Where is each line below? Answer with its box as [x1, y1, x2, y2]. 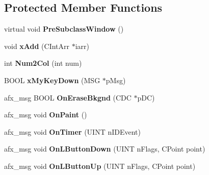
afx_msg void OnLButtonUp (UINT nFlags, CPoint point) [4, 160, 196, 171]
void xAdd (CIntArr [4, 40, 70, 51]
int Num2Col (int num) [4, 58, 82, 68]
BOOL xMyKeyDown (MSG [4, 74, 100, 85]
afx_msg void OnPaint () [4, 109, 87, 120]
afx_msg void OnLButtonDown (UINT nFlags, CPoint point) [4, 143, 205, 154]
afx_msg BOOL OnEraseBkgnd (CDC [4, 92, 132, 103]
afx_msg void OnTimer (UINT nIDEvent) [4, 126, 141, 137]
